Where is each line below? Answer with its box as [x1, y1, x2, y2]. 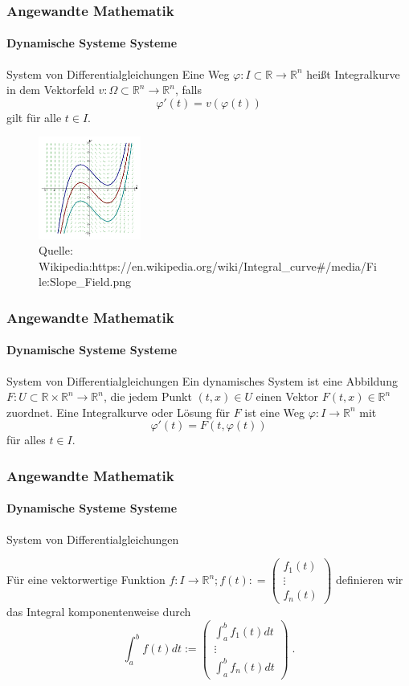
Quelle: [39, 242, 73, 259]
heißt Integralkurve [306, 65, 400, 82]
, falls [174, 81, 202, 98]
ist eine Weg [244, 403, 305, 420]
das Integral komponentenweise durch [6, 603, 191, 620]
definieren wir [336, 571, 403, 588]
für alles [6, 431, 46, 448]
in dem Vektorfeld [6, 81, 95, 98]
